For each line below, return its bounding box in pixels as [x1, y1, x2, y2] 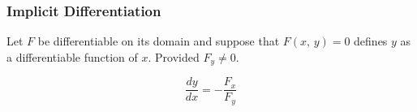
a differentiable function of [6, 48, 138, 65]
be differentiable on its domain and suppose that [37, 32, 280, 50]
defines [354, 32, 388, 50]
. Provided [148, 48, 200, 65]
